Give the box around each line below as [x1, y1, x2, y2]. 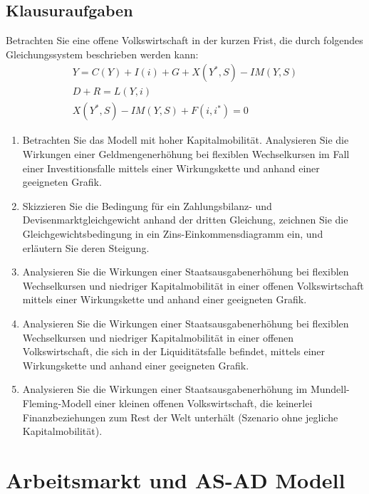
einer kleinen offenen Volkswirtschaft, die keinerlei [94, 395, 313, 410]
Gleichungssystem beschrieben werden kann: [6, 46, 199, 61]
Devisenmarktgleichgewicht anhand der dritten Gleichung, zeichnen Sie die [22, 212, 348, 227]
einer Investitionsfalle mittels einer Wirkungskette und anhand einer [22, 160, 320, 175]
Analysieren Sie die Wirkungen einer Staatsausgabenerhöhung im [22, 382, 308, 396]
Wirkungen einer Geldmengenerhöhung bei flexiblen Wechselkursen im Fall [22, 147, 350, 162]
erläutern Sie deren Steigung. [22, 240, 150, 255]
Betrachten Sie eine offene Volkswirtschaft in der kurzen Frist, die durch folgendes [6, 33, 363, 48]
